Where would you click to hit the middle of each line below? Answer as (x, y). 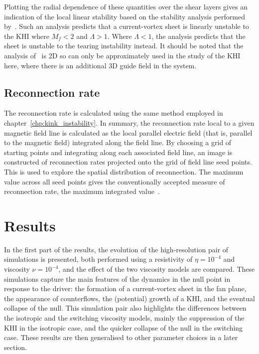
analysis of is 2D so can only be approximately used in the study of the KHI (122, 55)
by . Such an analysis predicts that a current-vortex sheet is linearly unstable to (127, 26)
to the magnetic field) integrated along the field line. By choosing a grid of (118, 142)
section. (15, 347)
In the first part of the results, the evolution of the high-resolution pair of (116, 249)
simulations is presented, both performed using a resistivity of (98, 259)
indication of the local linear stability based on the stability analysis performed (125, 16)
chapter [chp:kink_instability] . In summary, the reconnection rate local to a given (129, 122)
